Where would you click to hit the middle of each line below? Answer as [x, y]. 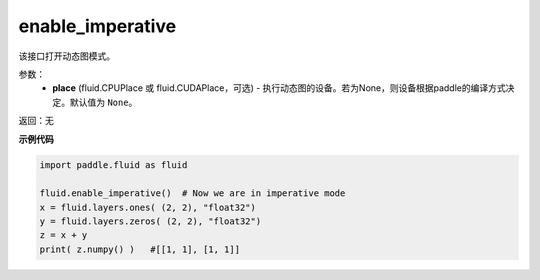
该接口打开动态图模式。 [66, 56]
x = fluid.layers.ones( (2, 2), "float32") [148, 207]
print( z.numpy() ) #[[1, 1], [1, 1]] [139, 249]
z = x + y [63, 235]
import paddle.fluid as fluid [113, 165]
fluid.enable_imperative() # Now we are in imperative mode [192, 193]
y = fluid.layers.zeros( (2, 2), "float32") [150, 221]
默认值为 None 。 [103, 102]
